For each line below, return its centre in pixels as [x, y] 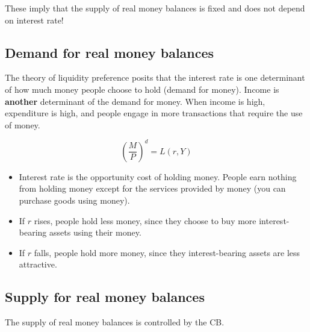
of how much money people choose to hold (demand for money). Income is [142, 89]
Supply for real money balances [105, 297]
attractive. [38, 264]
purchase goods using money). [74, 200]
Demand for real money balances [110, 52]
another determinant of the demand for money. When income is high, [135, 101]
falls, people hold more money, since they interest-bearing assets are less [167, 252]
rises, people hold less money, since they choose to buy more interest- [162, 220]
